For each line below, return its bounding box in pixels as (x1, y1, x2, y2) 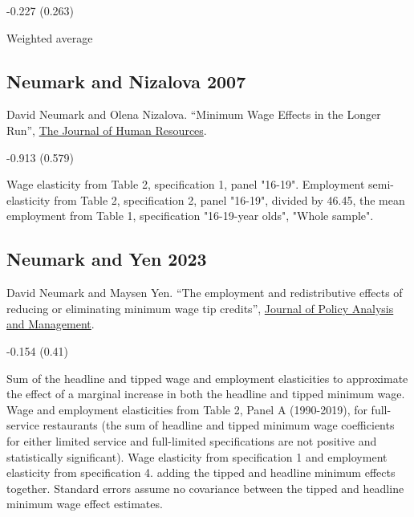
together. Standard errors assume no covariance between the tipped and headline (6, 479, 404, 496)
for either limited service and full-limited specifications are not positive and (6, 432, 377, 449)
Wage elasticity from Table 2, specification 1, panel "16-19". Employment (6, 176, 365, 193)
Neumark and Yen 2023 (6, 246, 207, 271)
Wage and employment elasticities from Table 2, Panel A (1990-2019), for (6, 401, 367, 417)
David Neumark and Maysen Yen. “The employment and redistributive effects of (6, 284, 403, 301)
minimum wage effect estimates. (6, 495, 163, 512)
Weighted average (6, 29, 93, 46)
